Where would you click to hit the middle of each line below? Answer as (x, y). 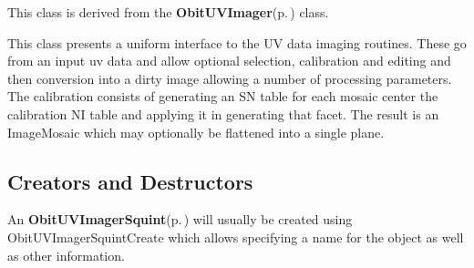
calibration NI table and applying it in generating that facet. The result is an (223, 113)
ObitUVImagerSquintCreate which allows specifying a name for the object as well (236, 237)
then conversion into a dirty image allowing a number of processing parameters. (230, 78)
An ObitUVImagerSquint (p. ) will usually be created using (180, 219)
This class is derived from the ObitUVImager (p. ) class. (168, 12)
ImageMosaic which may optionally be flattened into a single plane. (196, 132)
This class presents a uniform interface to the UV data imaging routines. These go (237, 42)
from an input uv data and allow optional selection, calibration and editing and (229, 61)
